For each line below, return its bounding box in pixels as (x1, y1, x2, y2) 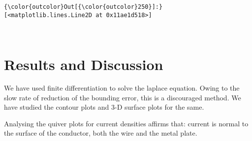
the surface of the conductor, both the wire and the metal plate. (4, 128, 197, 138)
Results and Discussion (4, 54, 163, 74)
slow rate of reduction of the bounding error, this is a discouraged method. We (4, 92, 241, 102)
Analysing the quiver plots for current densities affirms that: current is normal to (4, 118, 249, 128)
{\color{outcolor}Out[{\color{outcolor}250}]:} (4, 3, 163, 10)
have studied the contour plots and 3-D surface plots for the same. (4, 102, 204, 112)
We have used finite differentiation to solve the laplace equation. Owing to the (4, 83, 240, 93)
